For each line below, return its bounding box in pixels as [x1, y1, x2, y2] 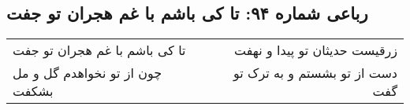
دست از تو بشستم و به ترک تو [233, 64, 397, 82]
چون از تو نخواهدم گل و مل [13, 64, 162, 82]
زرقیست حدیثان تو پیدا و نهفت [234, 41, 397, 60]
